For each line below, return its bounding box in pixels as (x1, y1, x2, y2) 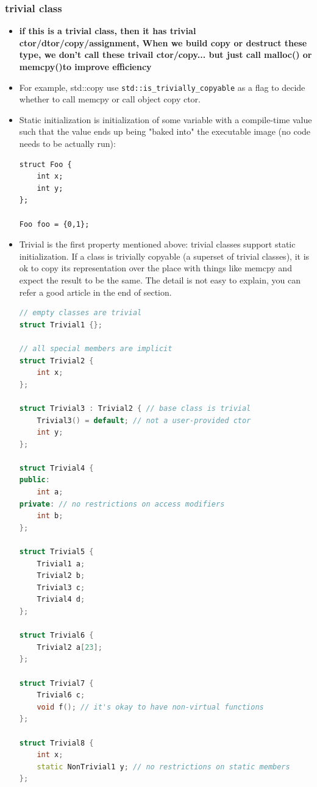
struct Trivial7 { (19, 678, 94, 688)
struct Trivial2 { (19, 356, 94, 365)
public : (19, 475, 50, 485)
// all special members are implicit (19, 344, 173, 353)
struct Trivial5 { (19, 547, 94, 557)
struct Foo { (19, 160, 72, 169)
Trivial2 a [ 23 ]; (37, 643, 102, 652)
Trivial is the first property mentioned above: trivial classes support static (19, 238, 296, 251)
